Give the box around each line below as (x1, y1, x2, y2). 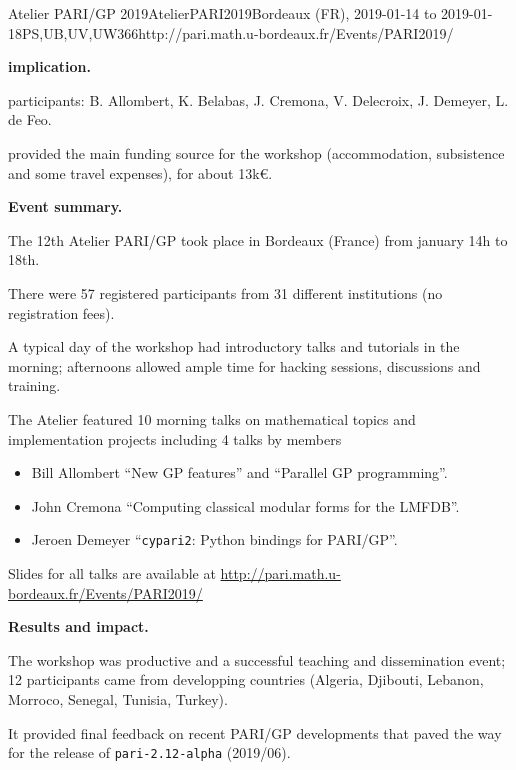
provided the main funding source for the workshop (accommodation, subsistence (8, 142, 505, 163)
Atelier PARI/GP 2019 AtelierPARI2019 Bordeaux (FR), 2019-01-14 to (8, 3, 437, 23)
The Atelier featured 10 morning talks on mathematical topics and (8, 408, 416, 429)
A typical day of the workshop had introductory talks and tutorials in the (8, 336, 460, 357)
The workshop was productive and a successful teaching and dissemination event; (8, 649, 506, 670)
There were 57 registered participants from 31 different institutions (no (8, 282, 443, 303)
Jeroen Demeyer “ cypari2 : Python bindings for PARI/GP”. (31, 529, 398, 550)
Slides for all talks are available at (8, 562, 216, 583)
